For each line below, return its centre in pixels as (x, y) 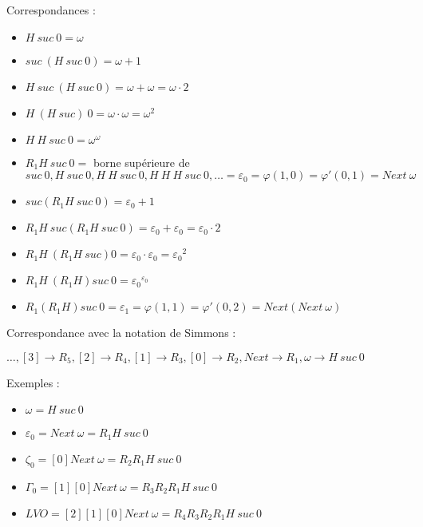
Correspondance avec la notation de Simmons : (121, 333)
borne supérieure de (141, 162)
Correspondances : (51, 10)
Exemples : (33, 382)
